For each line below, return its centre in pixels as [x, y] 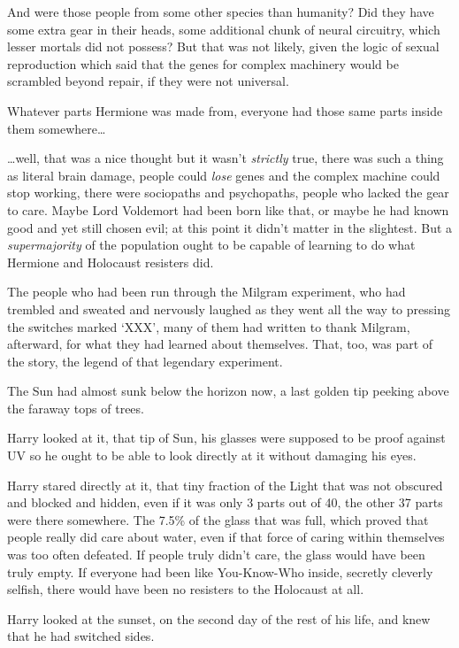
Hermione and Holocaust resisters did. [111, 262]
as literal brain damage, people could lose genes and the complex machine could [224, 175]
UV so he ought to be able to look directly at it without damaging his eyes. [212, 455]
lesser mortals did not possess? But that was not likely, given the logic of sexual [223, 46]
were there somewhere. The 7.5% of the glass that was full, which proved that [218, 519]
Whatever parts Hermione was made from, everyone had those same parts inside [225, 110]
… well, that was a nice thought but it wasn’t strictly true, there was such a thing [226, 158]
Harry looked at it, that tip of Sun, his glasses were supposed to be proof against [226, 438]
